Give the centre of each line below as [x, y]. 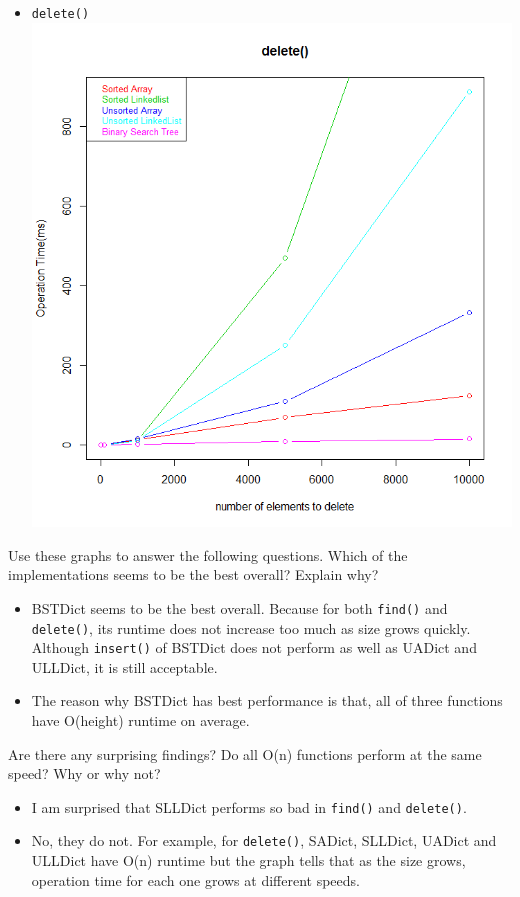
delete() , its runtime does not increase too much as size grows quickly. [251, 627]
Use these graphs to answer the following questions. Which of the [208, 554]
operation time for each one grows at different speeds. [195, 879]
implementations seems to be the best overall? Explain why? [193, 574]
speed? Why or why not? [84, 773]
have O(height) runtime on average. [140, 720]
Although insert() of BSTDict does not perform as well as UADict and [254, 647]
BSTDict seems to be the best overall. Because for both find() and [239, 607]
